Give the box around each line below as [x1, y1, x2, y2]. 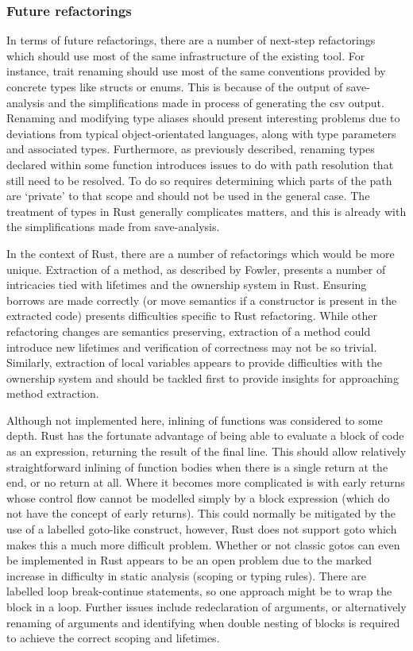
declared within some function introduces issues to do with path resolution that [6, 156, 394, 172]
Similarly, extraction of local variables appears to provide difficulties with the [6, 354, 382, 371]
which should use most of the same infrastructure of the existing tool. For [6, 47, 365, 64]
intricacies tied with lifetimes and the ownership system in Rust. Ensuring [6, 276, 367, 293]
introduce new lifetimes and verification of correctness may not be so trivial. [6, 338, 377, 355]
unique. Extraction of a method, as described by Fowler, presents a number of [6, 260, 386, 277]
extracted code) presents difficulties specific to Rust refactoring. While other [6, 307, 378, 324]
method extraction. [6, 385, 99, 402]
